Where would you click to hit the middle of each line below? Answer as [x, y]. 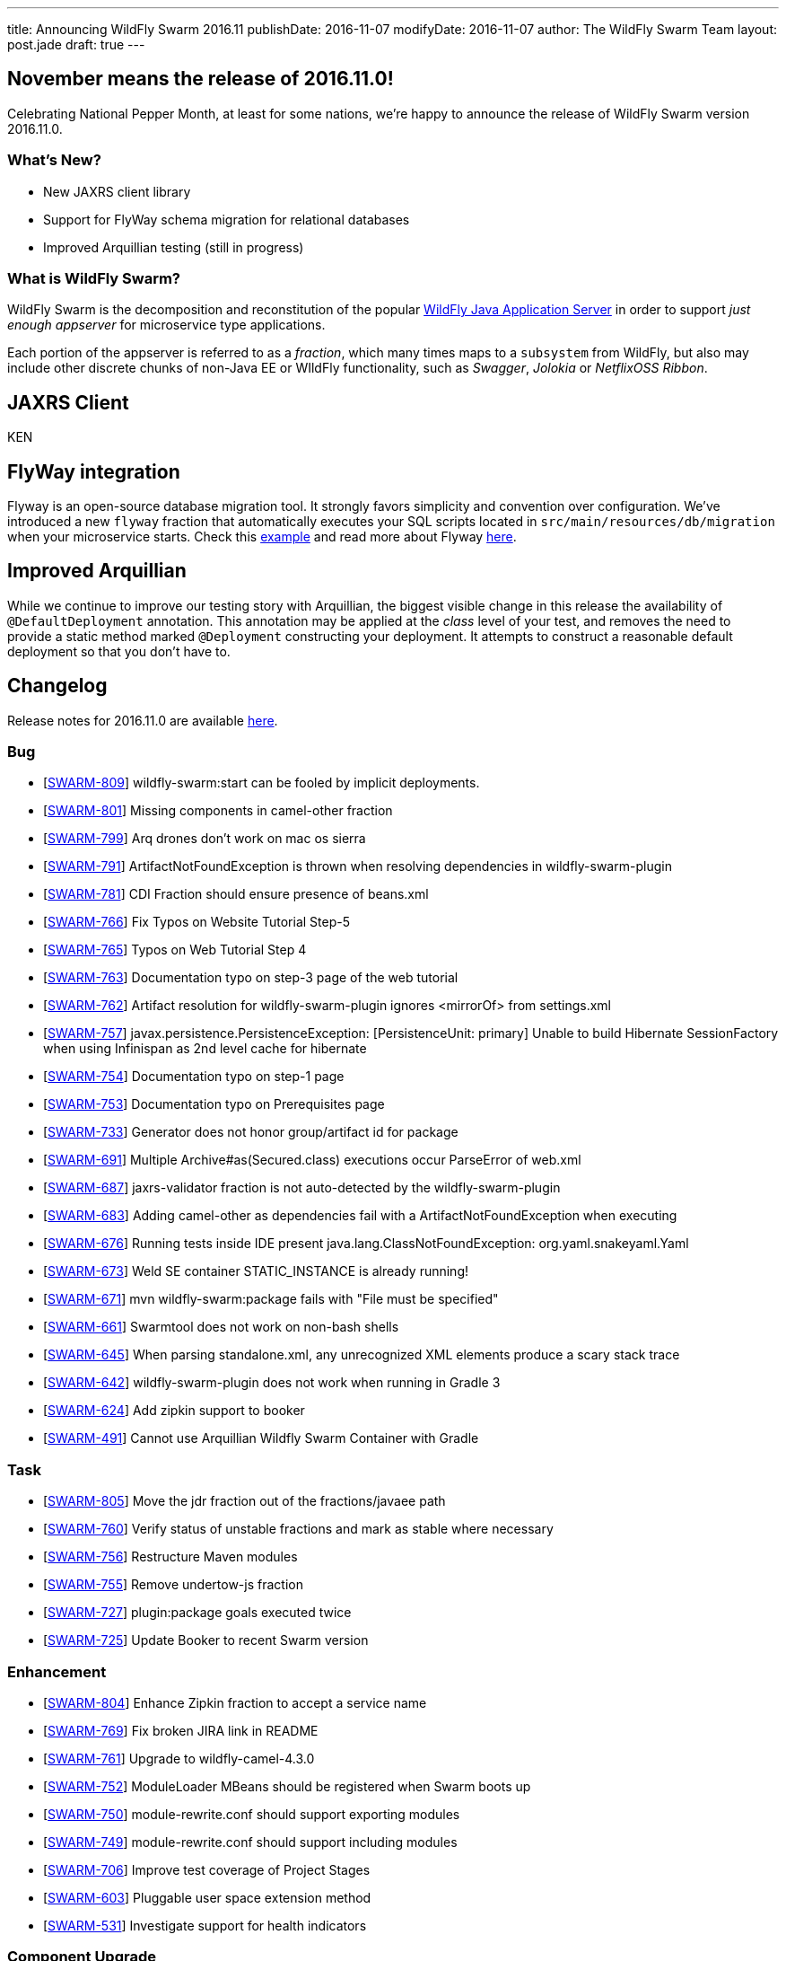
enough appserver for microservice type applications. [166, 325]
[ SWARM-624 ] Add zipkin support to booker [174, 1411]
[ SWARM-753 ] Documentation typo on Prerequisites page [214, 1104]
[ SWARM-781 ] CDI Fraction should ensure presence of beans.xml [236, 894]
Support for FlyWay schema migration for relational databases [227, 219]
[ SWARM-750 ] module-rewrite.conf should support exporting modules [252, 1814]
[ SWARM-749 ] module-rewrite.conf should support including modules [250, 1842]
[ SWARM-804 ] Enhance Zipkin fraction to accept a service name [235, 1702]
